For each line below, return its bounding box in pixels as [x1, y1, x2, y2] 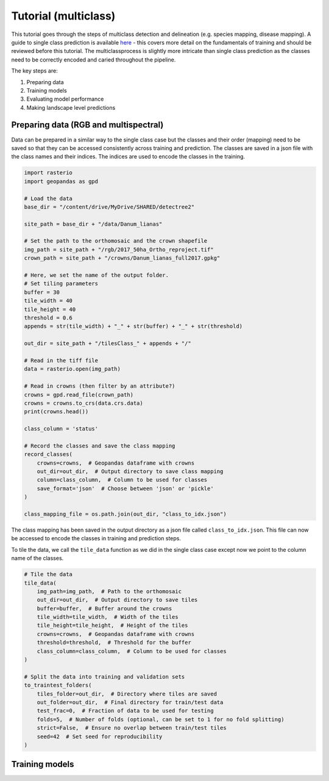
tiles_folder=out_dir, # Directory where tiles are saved [37, 690, 218, 697]
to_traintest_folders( [24, 682, 92, 689]
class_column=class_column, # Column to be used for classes [37, 647, 227, 655]
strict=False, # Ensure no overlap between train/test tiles [37, 724, 227, 732]
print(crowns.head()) [24, 408, 89, 415]
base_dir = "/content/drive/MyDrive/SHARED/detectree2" [24, 203, 195, 210]
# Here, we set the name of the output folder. [24, 272, 169, 279]
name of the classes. [11, 555, 64, 562]
